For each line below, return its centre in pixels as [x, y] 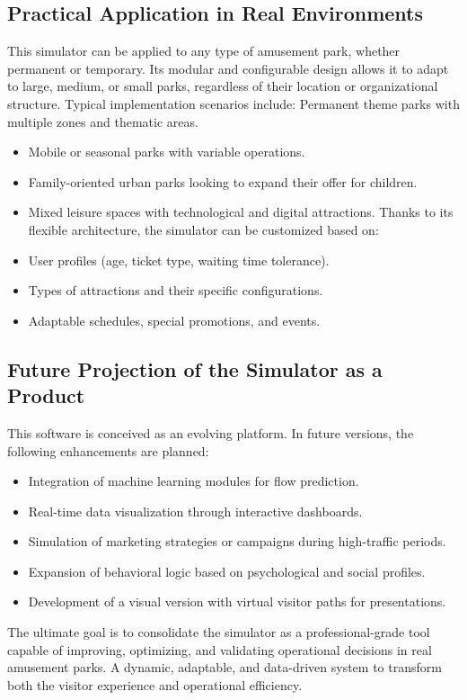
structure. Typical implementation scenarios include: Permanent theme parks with [233, 103]
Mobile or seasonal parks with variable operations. [167, 152]
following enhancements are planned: [108, 450]
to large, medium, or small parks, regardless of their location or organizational [223, 86]
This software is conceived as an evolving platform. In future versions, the [211, 432]
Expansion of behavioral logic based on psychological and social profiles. [227, 571]
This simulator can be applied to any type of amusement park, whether [204, 51]
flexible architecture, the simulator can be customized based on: [203, 229]
